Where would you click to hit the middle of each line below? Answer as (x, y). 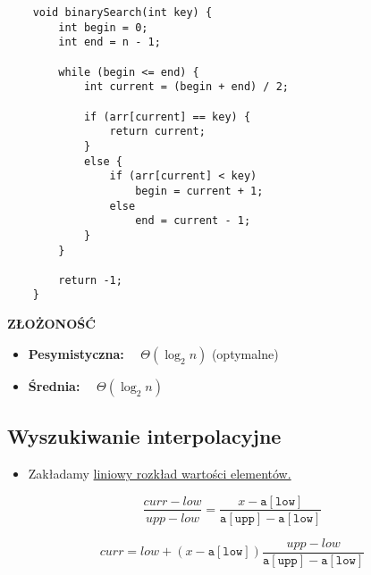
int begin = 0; (103, 27)
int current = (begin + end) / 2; (186, 87)
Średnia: (54, 385)
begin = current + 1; (199, 191)
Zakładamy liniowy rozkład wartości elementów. (160, 473)
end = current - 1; (193, 221)
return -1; (90, 280)
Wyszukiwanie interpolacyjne (144, 436)
